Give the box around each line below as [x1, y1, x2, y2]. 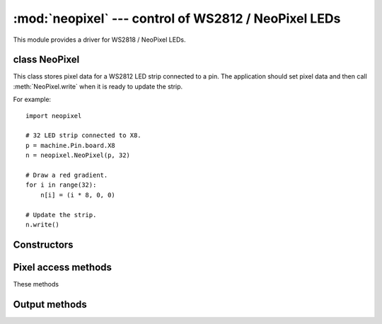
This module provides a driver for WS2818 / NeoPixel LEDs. [13, 35, 186, 44]
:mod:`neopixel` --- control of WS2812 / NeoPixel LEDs [13, 11, 341, 26]
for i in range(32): [25, 181, 97, 189]
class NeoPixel [13, 54, 80, 66]
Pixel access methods [13, 261, 112, 273]
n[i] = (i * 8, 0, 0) [40, 191, 116, 199]
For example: [13, 96, 52, 104]
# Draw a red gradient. [25, 170, 108, 179]
